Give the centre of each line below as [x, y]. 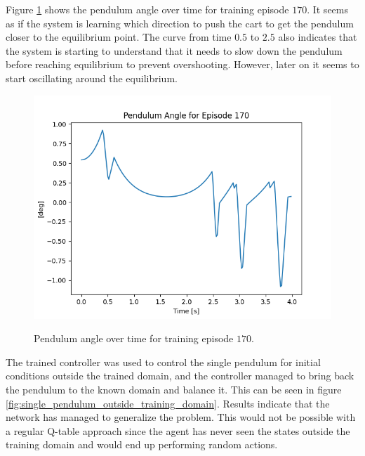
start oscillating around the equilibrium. [92, 78]
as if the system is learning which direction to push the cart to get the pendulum [180, 23]
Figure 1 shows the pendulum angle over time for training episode [147, 9]
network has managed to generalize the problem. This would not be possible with [181, 417]
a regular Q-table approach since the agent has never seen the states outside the [178, 430]
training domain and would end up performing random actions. [142, 444]
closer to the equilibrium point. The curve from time [119, 37]
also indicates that [318, 37]
